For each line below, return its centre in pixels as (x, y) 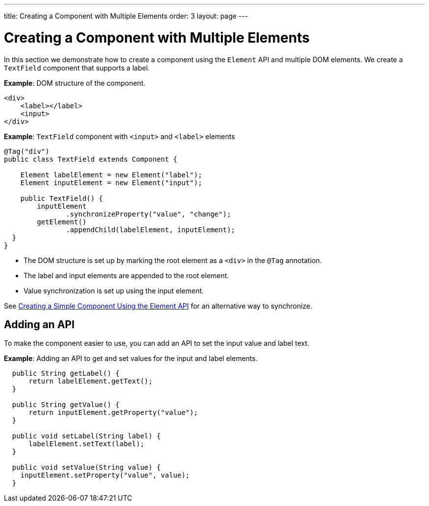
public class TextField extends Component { (91, 159)
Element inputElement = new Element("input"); (111, 182)
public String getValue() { (66, 405)
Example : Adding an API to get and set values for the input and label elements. (131, 359)
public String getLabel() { (66, 373)
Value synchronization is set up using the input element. (114, 290)
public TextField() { (62, 198)
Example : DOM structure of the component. (75, 83)
